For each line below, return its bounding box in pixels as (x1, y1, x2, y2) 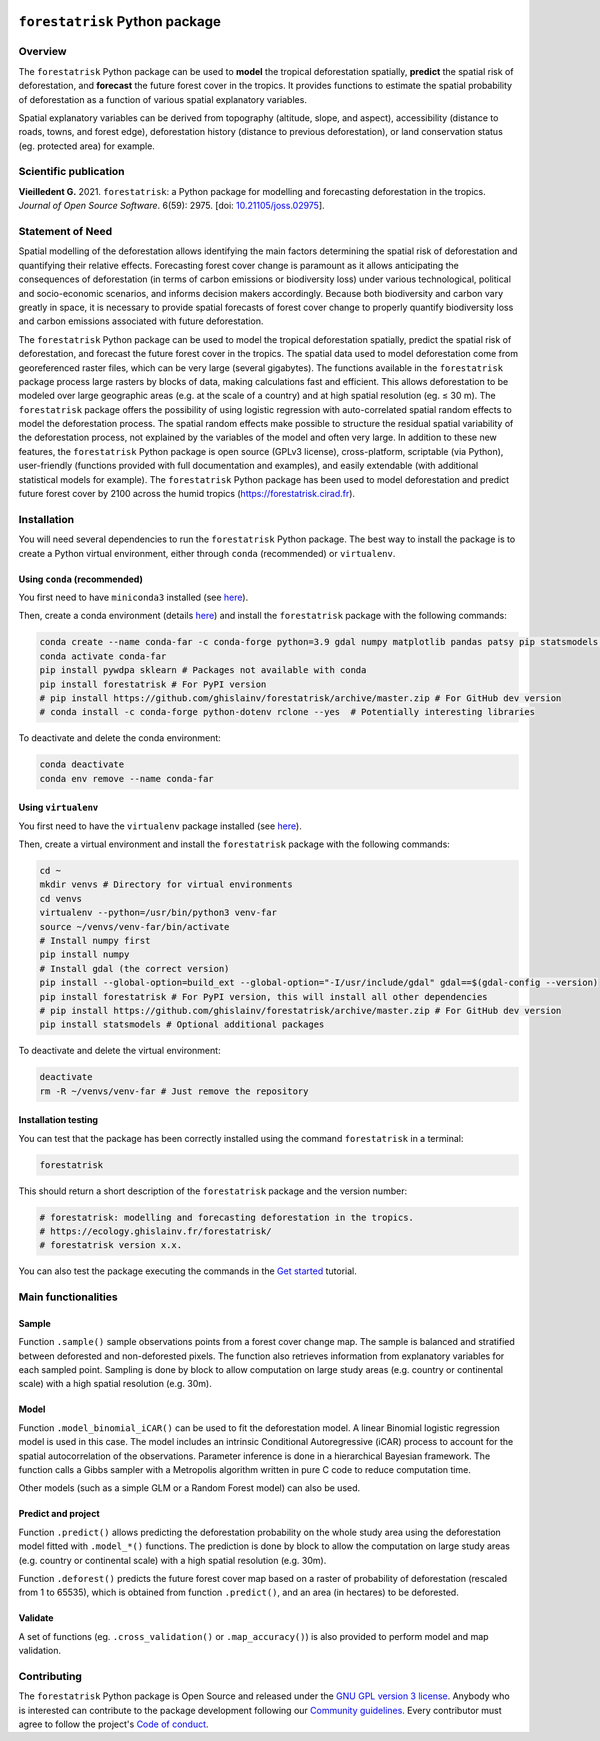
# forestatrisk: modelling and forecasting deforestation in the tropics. (39, 1211, 415, 1223)
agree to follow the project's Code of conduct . (18, 1718, 209, 1730)
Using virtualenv (18, 801, 99, 814)
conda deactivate (39, 759, 125, 770)
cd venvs (39, 893, 83, 904)
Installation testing (18, 1114, 99, 1126)
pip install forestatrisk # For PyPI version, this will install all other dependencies (39, 991, 489, 1002)
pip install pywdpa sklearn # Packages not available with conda (39, 665, 367, 676)
